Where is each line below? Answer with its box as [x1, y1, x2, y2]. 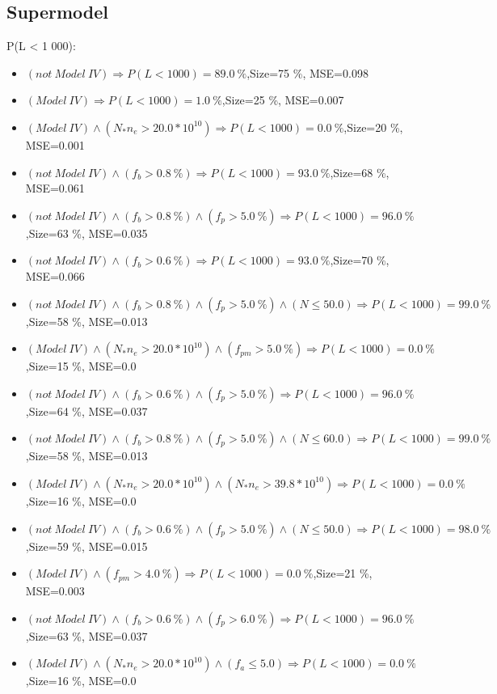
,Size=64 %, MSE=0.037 [25, 402, 148, 419]
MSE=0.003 [25, 582, 85, 599]
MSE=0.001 [25, 136, 85, 153]
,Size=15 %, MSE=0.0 [25, 358, 137, 375]
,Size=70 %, [330, 252, 390, 269]
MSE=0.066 [25, 267, 85, 284]
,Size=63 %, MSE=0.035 [25, 224, 148, 241]
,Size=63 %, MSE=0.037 [25, 627, 148, 644]
